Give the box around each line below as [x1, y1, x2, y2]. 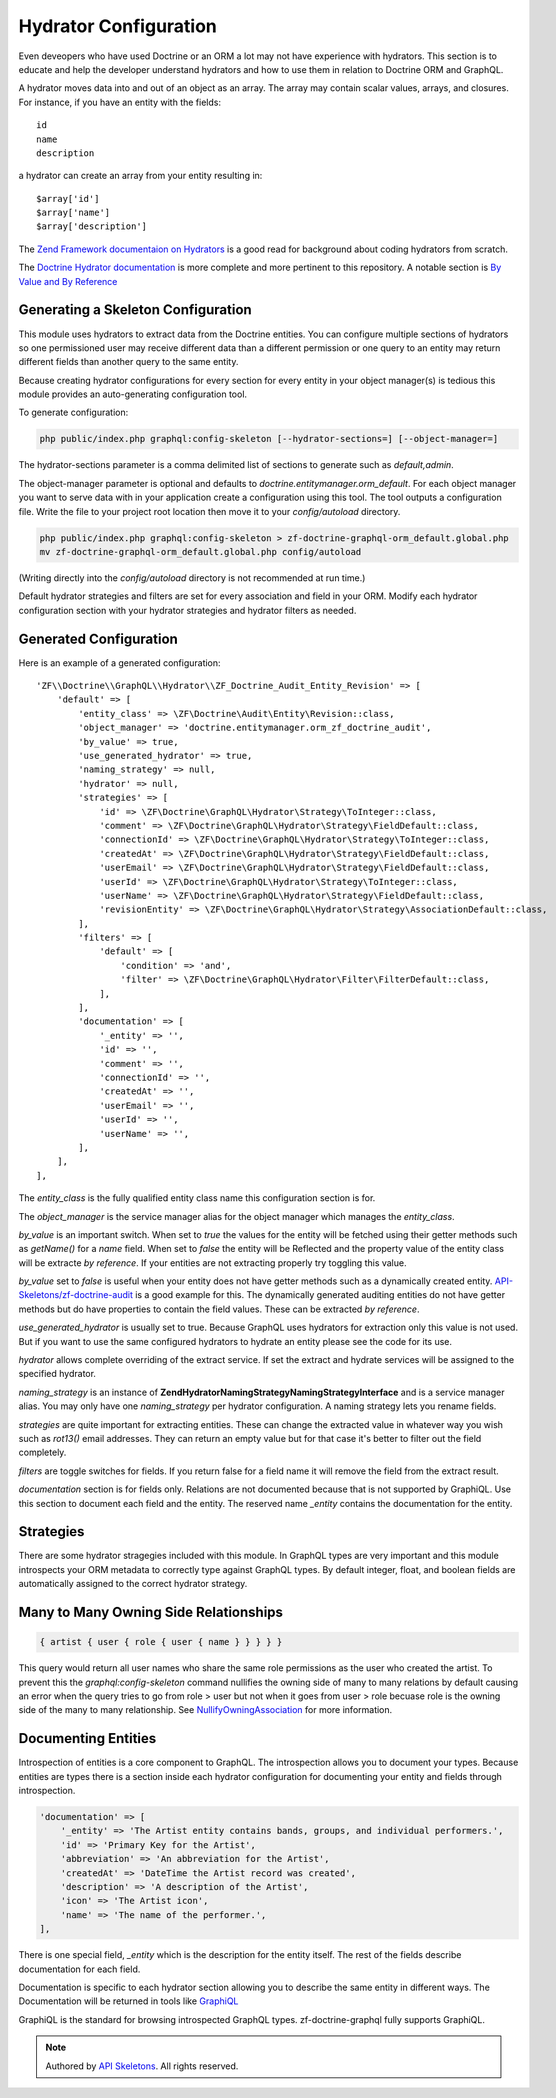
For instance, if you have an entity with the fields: [18, 96, 222, 108]
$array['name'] [36, 207, 111, 219]
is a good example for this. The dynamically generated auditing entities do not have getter [135, 1289, 505, 1301]
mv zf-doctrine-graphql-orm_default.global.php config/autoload [39, 546, 362, 557]
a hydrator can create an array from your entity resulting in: [18, 170, 263, 182]
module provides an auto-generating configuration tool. [18, 388, 248, 400]
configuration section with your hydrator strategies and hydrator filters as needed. [18, 604, 357, 616]
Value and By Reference [18, 275, 118, 287]
